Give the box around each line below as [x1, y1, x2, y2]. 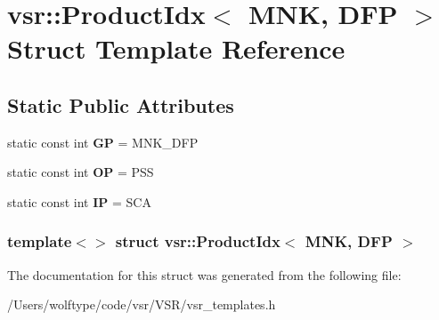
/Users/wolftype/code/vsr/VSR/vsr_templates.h [7, 295, 276, 314]
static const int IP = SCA [7, 192, 151, 211]
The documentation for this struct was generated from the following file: [7, 265, 402, 284]
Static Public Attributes [7, 91, 234, 118]
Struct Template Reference [7, 30, 346, 67]
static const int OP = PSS [7, 163, 154, 181]
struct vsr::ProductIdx [115, 230, 280, 252]
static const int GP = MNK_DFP [7, 132, 199, 151]
